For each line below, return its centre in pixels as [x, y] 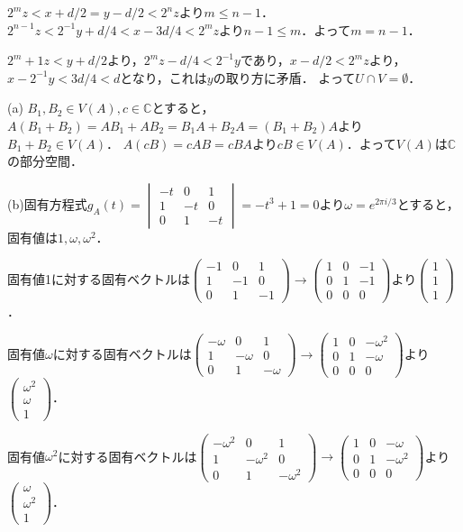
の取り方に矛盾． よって [284, 77]
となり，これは [163, 77]
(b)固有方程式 [47, 203]
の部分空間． [45, 161]
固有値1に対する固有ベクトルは [99, 278]
